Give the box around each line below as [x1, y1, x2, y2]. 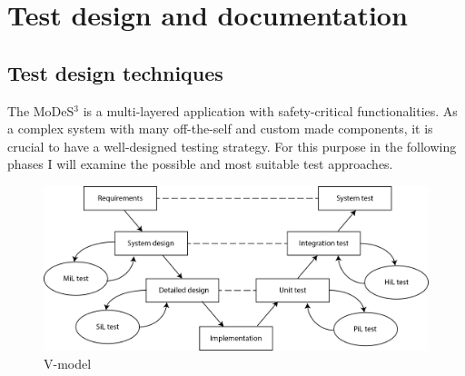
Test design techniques [7, 58, 223, 86]
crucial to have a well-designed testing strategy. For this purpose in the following [7, 136, 457, 155]
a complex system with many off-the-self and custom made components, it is [7, 119, 433, 138]
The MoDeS [7, 101, 74, 120]
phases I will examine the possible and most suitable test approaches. [7, 154, 393, 173]
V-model [44, 354, 92, 373]
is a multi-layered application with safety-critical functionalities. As [83, 101, 458, 120]
